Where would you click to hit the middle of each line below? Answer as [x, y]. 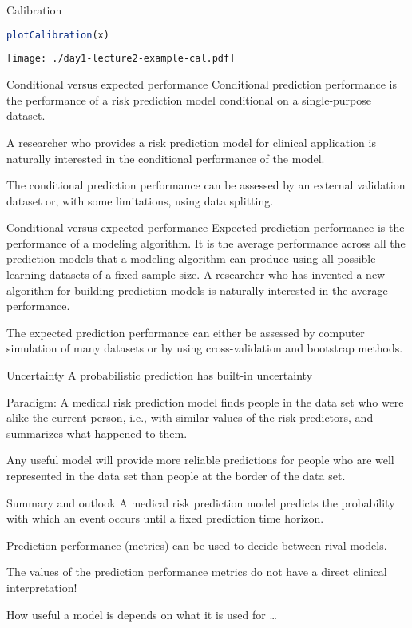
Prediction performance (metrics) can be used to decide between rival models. [197, 545]
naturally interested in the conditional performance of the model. [166, 158]
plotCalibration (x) [58, 35]
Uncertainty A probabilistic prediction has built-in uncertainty [160, 375]
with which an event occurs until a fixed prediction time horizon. [165, 518]
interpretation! [42, 587]
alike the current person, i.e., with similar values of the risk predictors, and [190, 417]
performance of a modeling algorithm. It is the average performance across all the [206, 242]
